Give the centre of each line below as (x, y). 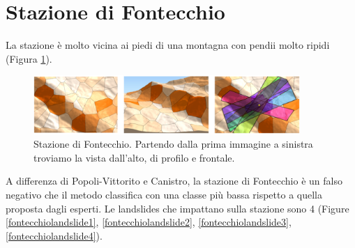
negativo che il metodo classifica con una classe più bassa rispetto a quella (164, 194)
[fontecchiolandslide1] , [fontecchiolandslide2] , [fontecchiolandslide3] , (149, 222)
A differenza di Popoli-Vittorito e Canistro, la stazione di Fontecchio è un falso (174, 181)
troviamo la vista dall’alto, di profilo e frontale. (134, 157)
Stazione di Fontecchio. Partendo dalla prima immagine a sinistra (173, 144)
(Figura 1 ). (29, 58)
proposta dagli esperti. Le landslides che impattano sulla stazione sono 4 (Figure (177, 208)
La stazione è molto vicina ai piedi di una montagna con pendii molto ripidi (168, 45)
